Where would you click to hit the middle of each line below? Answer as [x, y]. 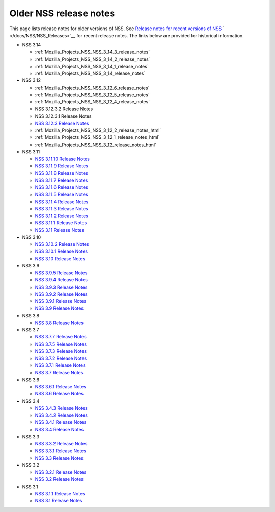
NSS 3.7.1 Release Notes [60, 365]
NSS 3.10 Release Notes [60, 259]
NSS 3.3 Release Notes [59, 458]
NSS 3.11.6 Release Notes [62, 187]
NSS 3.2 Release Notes [59, 479]
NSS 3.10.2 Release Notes [62, 244]
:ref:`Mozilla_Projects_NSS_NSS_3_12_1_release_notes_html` [97, 137]
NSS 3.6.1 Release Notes [61, 387]
